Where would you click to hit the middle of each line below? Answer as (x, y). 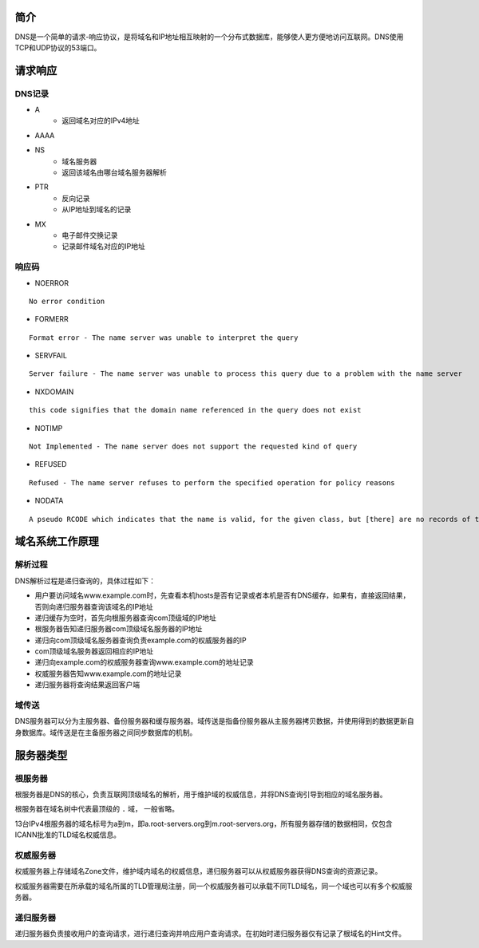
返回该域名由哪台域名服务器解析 (114, 172)
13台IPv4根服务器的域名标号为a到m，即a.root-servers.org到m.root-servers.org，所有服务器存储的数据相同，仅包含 (204, 824)
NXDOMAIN (54, 392)
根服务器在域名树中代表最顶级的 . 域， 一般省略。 (97, 809)
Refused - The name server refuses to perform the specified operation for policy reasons (212, 482)
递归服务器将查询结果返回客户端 (87, 685)
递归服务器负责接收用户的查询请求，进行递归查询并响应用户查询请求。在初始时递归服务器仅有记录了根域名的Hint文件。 (210, 934)
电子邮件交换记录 (90, 235)
